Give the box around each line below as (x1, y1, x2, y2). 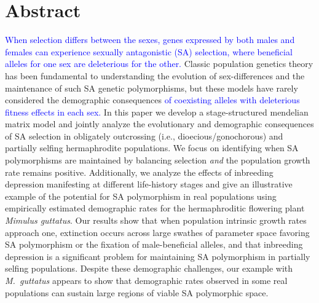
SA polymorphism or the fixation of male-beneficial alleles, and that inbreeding (5, 238, 303, 251)
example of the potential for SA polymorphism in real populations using (5, 189, 277, 202)
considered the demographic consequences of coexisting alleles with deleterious (5, 93, 300, 106)
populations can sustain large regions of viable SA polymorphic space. (5, 286, 269, 299)
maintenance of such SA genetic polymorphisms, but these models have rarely (5, 81, 298, 94)
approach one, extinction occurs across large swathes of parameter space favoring (5, 226, 310, 238)
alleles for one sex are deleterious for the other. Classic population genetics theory (5, 57, 313, 70)
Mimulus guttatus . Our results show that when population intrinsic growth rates (5, 214, 307, 227)
